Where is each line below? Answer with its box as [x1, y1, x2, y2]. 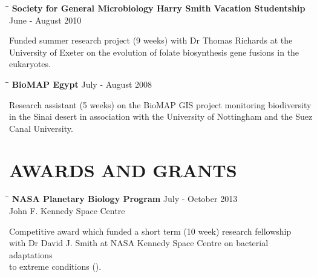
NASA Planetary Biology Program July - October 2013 [11, 192, 238, 205]
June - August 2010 [9, 13, 82, 26]
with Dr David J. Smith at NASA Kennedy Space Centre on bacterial [9, 236, 269, 249]
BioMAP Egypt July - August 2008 [11, 77, 152, 90]
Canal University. [9, 122, 73, 134]
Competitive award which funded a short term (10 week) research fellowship [9, 224, 292, 237]
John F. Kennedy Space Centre [9, 204, 125, 217]
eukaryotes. [9, 57, 51, 70]
